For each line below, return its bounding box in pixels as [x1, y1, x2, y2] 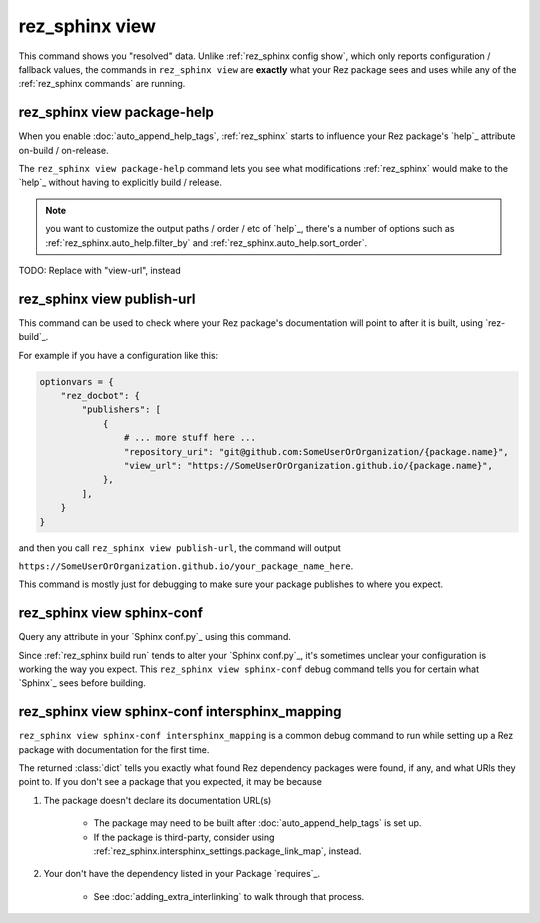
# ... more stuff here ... [123, 432, 257, 444]
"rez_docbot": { [60, 390, 140, 402]
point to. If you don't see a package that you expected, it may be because [18, 776, 322, 788]
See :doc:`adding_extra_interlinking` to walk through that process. [93, 890, 365, 902]
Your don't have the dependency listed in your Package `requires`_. [43, 868, 321, 880]
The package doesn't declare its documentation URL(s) [43, 794, 272, 806]
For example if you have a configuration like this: [18, 349, 219, 361]
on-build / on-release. [18, 144, 109, 156]
